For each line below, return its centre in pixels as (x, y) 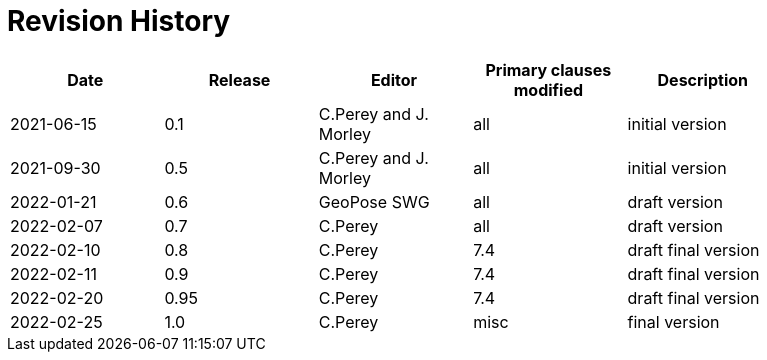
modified (548, 89)
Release (239, 79)
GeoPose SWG (374, 201)
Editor (394, 79)
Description (702, 79)
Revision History (119, 21)
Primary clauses (548, 69)
